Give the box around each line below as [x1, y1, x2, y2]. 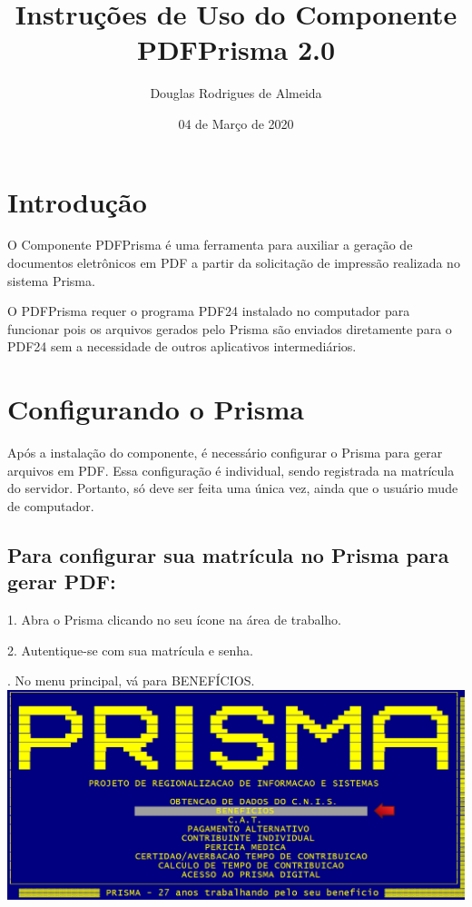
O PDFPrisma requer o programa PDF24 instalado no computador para [7, 301, 410, 320]
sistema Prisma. [7, 271, 95, 290]
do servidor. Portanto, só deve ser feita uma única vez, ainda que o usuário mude [7, 478, 458, 498]
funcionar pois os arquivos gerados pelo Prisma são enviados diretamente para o [7, 319, 452, 338]
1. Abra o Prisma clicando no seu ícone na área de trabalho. [7, 610, 342, 629]
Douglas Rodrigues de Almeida [150, 84, 322, 103]
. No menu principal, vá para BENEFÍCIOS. [7, 671, 255, 690]
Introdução [7, 182, 147, 220]
